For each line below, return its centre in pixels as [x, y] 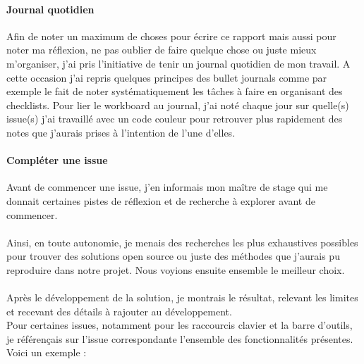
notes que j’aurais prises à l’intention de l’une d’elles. [121, 132]
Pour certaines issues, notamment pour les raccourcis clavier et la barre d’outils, [180, 325]
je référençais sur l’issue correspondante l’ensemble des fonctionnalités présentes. [180, 338]
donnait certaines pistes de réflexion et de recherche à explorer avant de [161, 200]
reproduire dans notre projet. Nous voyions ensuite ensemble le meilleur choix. [176, 269]
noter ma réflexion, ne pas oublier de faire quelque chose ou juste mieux [162, 50]
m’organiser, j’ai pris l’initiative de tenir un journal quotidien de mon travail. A [178, 63]
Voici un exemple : [47, 352]
